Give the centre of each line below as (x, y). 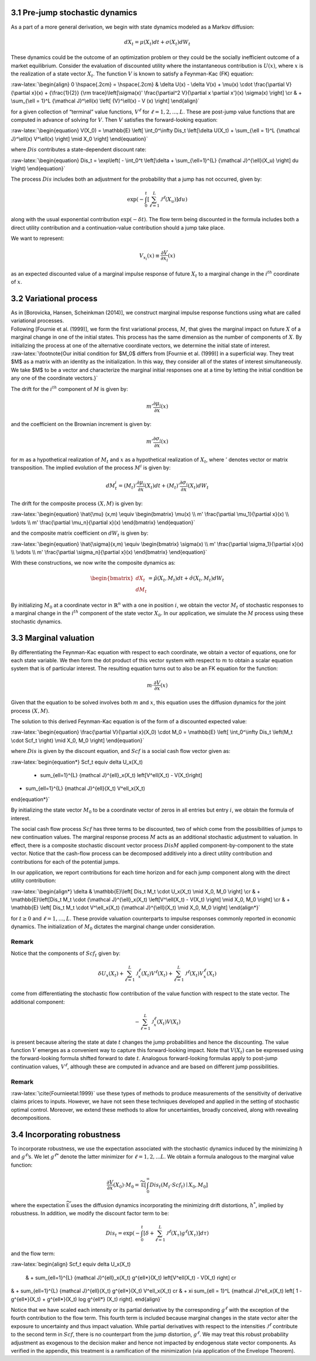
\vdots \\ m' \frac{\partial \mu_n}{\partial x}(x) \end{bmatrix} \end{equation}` (103, 522)
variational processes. (37, 321)
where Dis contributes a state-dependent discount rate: (78, 150)
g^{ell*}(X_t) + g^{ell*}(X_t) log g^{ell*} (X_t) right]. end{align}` (86, 1299)
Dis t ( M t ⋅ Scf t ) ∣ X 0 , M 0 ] (179, 1185)
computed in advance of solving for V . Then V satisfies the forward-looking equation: (114, 119)
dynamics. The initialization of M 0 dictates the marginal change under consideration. (113, 927)
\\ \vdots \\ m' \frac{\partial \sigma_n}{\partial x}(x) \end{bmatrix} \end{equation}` (109, 552)
